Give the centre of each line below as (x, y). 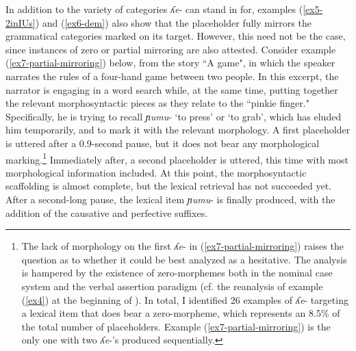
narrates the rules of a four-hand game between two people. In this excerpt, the (172, 76)
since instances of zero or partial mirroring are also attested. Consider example (171, 49)
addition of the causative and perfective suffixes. (107, 212)
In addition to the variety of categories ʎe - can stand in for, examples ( (154, 9)
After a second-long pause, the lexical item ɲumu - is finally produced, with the (170, 199)
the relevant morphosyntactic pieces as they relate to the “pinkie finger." (157, 103)
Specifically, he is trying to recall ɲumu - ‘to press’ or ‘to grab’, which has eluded (174, 116)
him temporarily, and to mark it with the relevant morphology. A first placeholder (178, 130)
